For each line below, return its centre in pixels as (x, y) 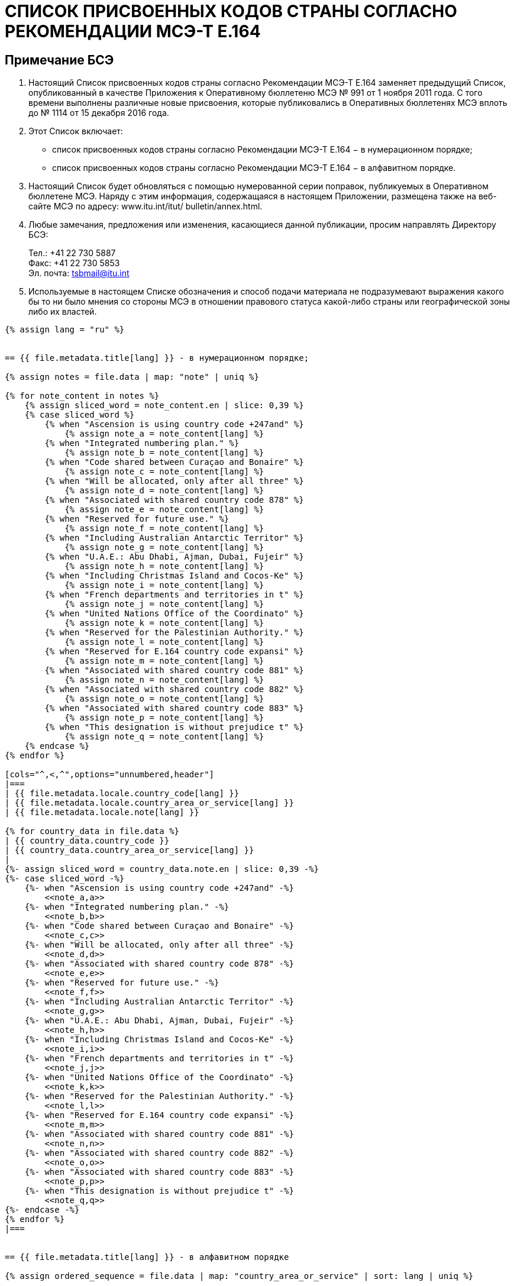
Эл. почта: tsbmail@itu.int (79, 273)
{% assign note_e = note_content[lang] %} (164, 510)
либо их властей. (63, 312)
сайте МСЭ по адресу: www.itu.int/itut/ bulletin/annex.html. (146, 206)
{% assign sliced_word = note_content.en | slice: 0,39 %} (164, 405)
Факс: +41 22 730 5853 (74, 263)
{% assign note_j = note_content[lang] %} (164, 604)
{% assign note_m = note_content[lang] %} (164, 661)
